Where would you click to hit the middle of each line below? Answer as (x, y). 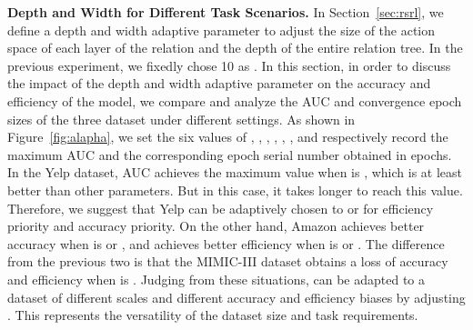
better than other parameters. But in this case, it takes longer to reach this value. (235, 190)
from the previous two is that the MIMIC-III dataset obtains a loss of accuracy (228, 261)
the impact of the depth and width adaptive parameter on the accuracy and (219, 83)
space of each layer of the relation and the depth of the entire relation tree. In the (235, 48)
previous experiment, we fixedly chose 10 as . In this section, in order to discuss (229, 65)
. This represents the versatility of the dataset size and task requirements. (213, 315)
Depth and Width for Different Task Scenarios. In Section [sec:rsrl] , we (226, 12)
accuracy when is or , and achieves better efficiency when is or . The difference (226, 243)
